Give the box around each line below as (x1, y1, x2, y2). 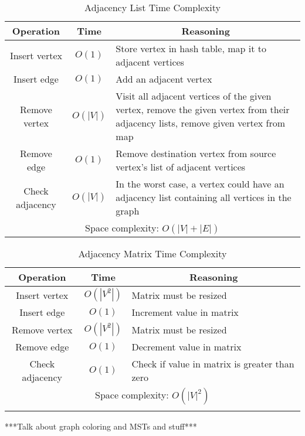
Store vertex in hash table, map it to (116, 42, 266, 55)
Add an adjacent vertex (116, 72, 212, 86)
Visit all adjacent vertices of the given (116, 89, 272, 103)
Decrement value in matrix (131, 340, 242, 353)
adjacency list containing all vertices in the (116, 190, 292, 204)
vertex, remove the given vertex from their (116, 103, 290, 116)
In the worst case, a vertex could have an (116, 177, 284, 190)
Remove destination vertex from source (116, 147, 276, 160)
